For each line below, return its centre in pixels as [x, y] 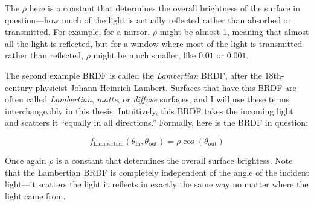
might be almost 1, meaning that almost [234, 32]
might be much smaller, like [145, 55]
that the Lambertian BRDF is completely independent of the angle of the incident [157, 172]
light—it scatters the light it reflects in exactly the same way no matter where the [157, 184]
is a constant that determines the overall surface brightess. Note [175, 160]
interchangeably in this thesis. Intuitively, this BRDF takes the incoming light [149, 111]
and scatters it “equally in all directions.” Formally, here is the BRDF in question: [157, 123]
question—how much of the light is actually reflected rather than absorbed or [148, 20]
